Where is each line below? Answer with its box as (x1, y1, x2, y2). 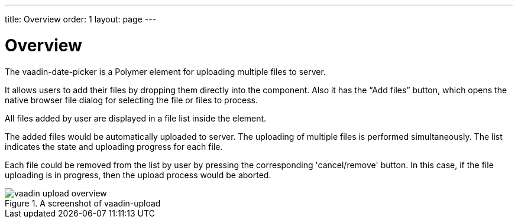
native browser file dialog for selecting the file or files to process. (5, 94, 258, 105)
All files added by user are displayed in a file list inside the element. (5, 113, 267, 123)
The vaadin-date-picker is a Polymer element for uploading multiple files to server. (5, 66, 326, 77)
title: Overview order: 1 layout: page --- (5, 14, 157, 24)
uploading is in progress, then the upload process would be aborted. (5, 169, 271, 180)
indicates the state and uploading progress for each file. (5, 141, 223, 152)
